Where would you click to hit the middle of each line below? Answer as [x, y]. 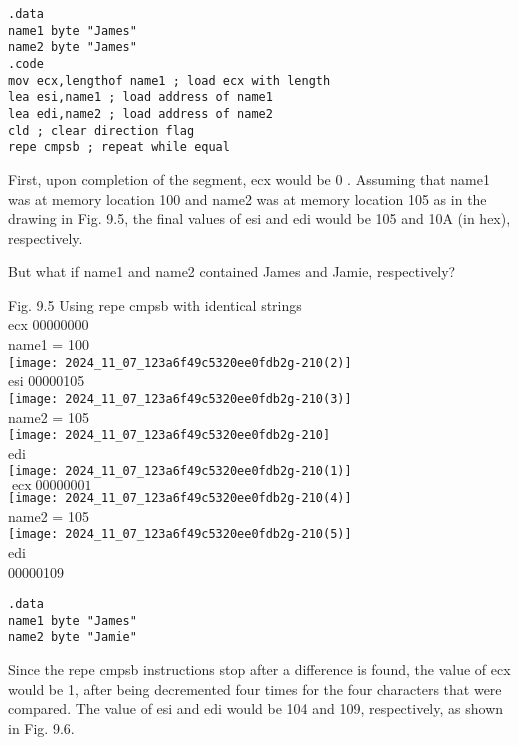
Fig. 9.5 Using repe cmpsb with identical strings [155, 304]
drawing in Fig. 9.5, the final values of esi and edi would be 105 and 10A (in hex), [259, 218]
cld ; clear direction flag [101, 130]
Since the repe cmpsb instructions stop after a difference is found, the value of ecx [259, 669]
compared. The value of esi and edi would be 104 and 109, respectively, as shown [256, 708]
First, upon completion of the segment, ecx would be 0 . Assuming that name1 [249, 178]
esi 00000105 [46, 380]
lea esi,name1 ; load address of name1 [140, 97]
